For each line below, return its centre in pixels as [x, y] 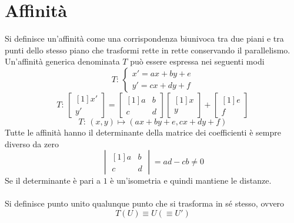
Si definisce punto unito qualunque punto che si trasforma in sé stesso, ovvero [145, 203]
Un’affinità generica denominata [62, 61]
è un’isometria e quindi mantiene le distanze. [191, 180]
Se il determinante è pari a [53, 180]
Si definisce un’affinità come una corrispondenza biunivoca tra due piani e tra [144, 38]
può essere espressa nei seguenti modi [197, 61]
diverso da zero [32, 143]
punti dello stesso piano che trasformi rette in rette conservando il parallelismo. [148, 50]
